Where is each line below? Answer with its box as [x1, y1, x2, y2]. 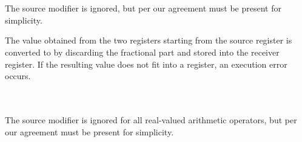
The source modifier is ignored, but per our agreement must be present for [5, 2, 281, 15]
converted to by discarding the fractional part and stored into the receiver [5, 45, 280, 58]
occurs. [5, 69, 31, 82]
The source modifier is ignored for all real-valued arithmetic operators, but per [5, 113, 297, 126]
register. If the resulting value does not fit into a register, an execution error [5, 57, 287, 70]
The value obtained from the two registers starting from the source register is [5, 34, 292, 47]
